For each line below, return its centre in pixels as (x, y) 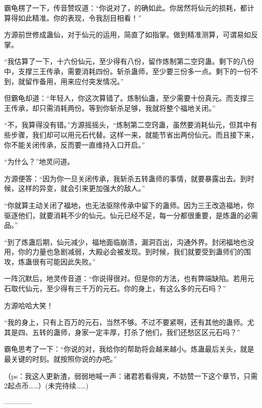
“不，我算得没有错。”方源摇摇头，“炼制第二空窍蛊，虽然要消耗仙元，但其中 (127, 125)
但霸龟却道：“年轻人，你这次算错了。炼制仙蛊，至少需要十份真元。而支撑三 (129, 98)
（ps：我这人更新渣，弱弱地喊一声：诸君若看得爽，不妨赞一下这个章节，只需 (131, 376)
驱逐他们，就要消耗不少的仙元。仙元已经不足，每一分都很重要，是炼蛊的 (124, 215)
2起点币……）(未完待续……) (46, 386)
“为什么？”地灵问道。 (39, 161)
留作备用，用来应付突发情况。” (74, 81)
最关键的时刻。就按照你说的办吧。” (60, 359)
